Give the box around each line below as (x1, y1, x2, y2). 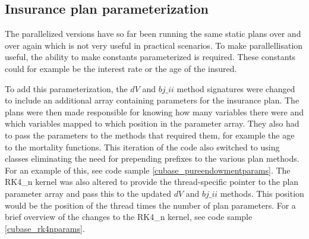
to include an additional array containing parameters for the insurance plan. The (5, 94, 299, 106)
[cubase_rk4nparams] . (5, 222, 85, 234)
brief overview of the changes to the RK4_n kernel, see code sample (5, 210, 253, 223)
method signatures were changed (176, 82, 295, 95)
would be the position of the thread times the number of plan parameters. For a (5, 199, 296, 211)
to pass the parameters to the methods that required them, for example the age (5, 128, 295, 141)
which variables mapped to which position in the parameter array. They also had (5, 117, 299, 130)
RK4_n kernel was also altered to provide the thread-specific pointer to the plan (5, 175, 299, 188)
